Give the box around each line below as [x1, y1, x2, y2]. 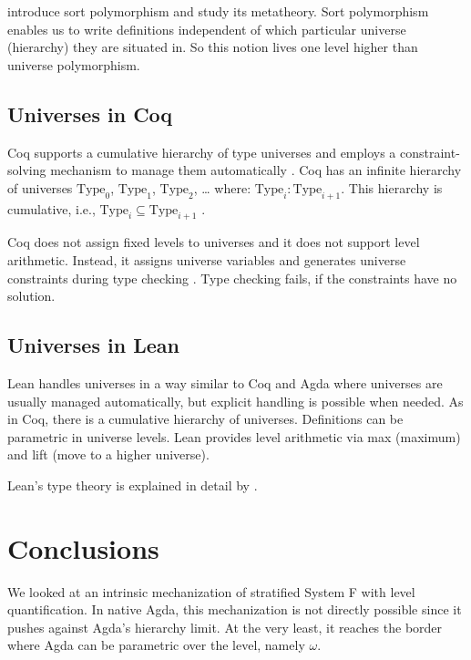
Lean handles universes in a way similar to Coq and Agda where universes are [7, 373, 443, 392]
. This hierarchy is [341, 178, 443, 197]
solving [7, 160, 46, 180]
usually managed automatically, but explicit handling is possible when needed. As [7, 391, 464, 410]
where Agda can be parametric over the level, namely [7, 635, 305, 655]
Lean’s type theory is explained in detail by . [7, 475, 258, 494]
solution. [7, 286, 56, 305]
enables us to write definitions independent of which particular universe [7, 19, 406, 38]
